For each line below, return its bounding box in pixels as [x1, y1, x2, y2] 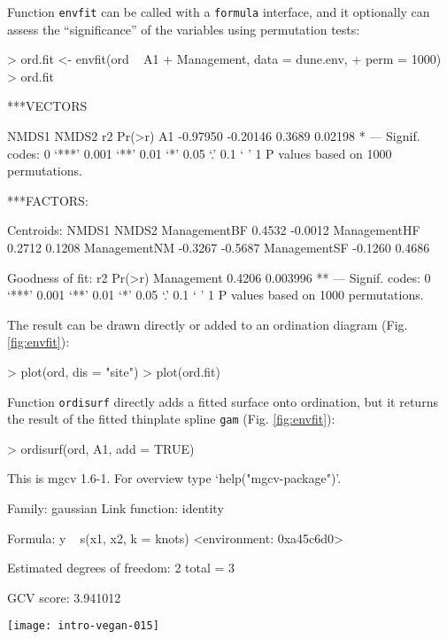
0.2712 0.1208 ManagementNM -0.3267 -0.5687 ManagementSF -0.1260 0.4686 [7, 238, 430, 256]
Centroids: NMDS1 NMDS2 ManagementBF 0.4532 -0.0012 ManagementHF [7, 221, 420, 239]
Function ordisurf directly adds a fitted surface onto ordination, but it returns [7, 392, 438, 410]
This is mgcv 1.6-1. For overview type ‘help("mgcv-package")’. [7, 469, 342, 487]
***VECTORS [7, 97, 88, 115]
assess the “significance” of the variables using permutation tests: [7, 19, 360, 38]
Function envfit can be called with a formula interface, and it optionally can [7, 3, 430, 20]
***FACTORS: [7, 191, 89, 209]
